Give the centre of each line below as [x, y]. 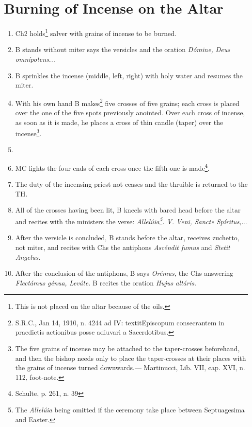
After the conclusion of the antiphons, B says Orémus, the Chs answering [124, 273]
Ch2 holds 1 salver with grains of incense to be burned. [96, 32]
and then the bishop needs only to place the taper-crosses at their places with [131, 358]
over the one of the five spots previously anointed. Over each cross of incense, [130, 112]
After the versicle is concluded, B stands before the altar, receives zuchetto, [127, 238]
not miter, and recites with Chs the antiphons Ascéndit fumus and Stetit [123, 247]
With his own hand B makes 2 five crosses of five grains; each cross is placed [127, 102]
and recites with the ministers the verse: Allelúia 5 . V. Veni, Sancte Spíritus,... [132, 221]
